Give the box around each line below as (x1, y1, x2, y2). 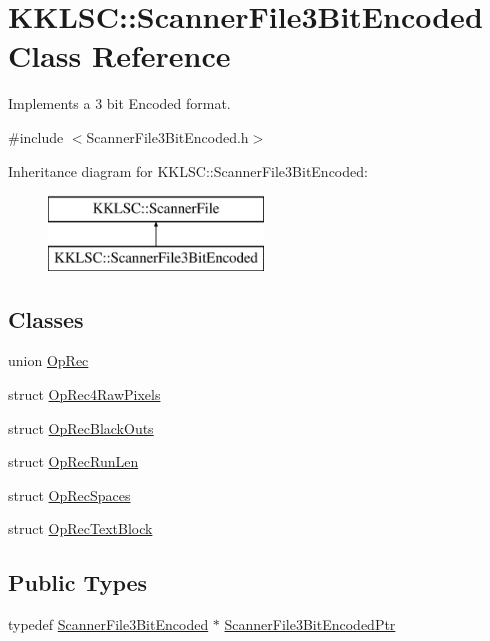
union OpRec (8, 350, 89, 371)
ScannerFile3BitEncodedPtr (224, 614, 396, 635)
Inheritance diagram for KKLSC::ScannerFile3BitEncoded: (8, 160, 368, 181)
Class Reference (8, 35, 231, 76)
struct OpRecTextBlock (8, 518, 153, 539)
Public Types (8, 567, 148, 598)
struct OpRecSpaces (8, 484, 131, 505)
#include (8, 126, 64, 147)
